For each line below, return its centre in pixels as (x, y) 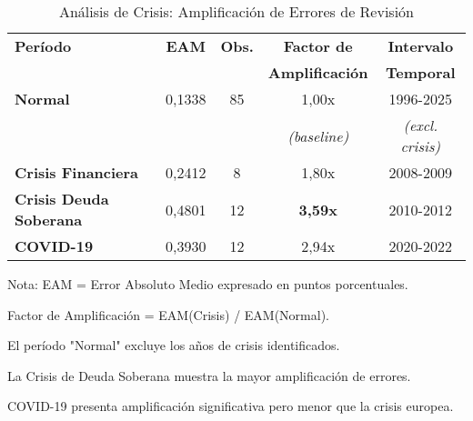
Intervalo (421, 46)
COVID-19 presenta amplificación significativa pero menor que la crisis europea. (231, 406)
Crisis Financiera (77, 172)
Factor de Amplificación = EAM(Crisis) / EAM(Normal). (168, 314)
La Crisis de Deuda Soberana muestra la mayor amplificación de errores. (209, 375)
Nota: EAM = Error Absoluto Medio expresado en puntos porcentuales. (208, 284)
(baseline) (318, 135)
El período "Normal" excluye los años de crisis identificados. (174, 345)
